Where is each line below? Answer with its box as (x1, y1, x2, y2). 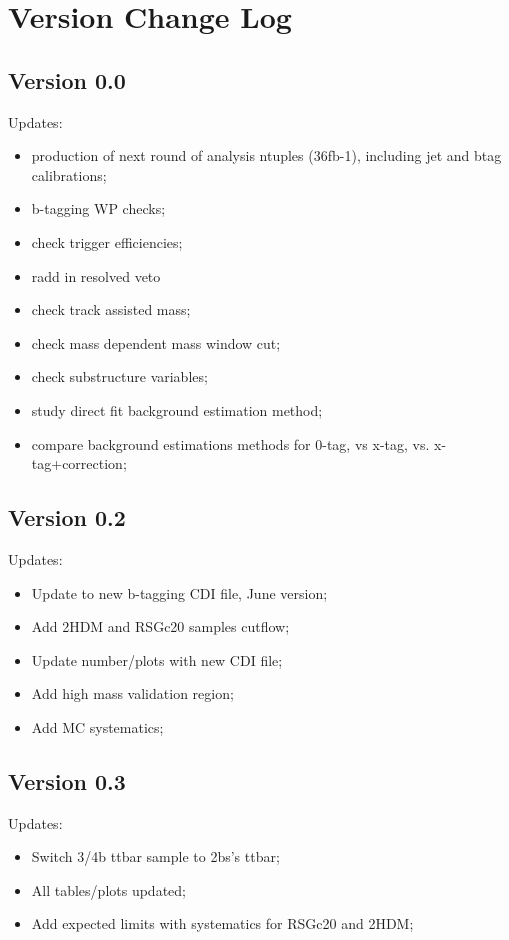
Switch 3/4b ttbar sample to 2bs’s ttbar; (31, 846, 280, 867)
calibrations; (31, 164, 107, 185)
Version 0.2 (8, 502, 126, 533)
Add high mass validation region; (31, 683, 234, 704)
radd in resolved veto (31, 265, 161, 286)
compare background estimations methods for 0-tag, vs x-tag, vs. (31, 433, 430, 454)
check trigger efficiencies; (31, 231, 183, 252)
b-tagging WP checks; (31, 198, 166, 219)
